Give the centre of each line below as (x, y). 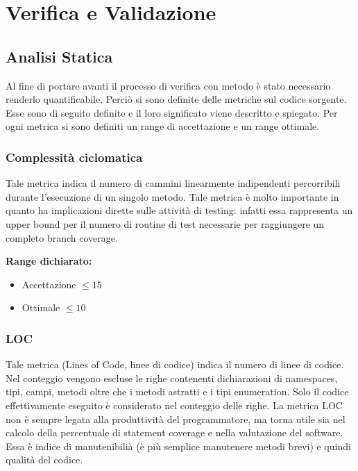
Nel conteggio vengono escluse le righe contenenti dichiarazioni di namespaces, (172, 378)
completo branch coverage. (62, 237)
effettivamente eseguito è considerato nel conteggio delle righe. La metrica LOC (174, 405)
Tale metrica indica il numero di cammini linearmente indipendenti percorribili (173, 183)
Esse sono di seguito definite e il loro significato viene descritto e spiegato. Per (172, 112)
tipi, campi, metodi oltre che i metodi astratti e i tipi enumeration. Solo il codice (177, 391)
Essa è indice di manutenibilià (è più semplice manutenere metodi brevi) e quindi (178, 446)
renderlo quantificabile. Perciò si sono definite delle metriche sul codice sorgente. (176, 99)
